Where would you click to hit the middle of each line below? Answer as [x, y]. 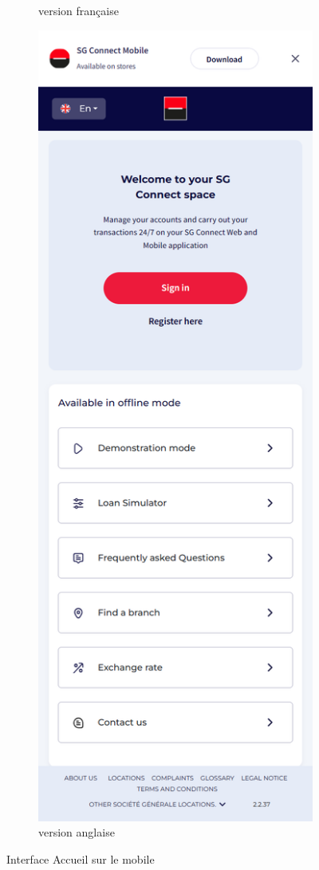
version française [79, 10]
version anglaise [77, 832]
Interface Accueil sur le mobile [81, 859]
